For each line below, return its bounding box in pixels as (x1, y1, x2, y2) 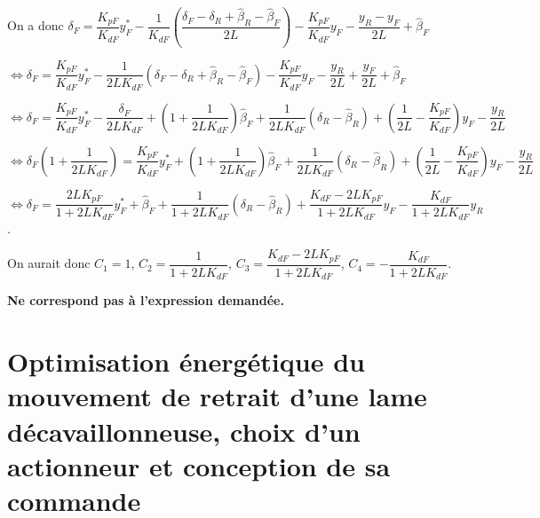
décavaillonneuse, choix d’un (7, 412, 361, 449)
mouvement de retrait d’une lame (7, 378, 427, 414)
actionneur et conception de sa (7, 447, 391, 483)
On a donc (7, 16, 64, 35)
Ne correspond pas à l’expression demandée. (7, 291, 284, 310)
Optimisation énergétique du (7, 343, 365, 380)
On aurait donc (7, 254, 91, 272)
